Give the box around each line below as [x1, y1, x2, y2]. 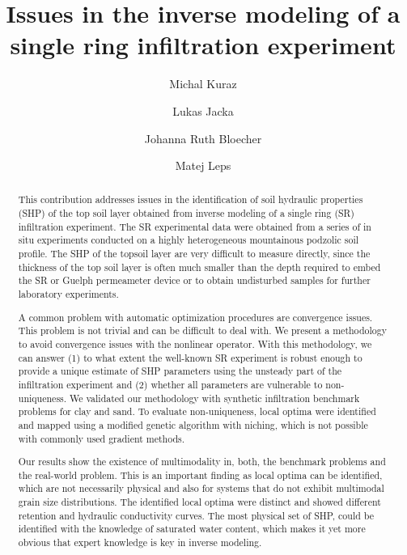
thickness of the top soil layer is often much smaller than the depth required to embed [18, 260, 381, 273]
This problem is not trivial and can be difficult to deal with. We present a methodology [18, 324, 387, 337]
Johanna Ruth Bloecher [144, 129, 262, 146]
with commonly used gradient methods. [18, 431, 185, 445]
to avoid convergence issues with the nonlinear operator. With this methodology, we [18, 337, 372, 350]
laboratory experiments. [18, 287, 119, 301]
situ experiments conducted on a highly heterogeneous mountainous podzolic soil [18, 233, 359, 247]
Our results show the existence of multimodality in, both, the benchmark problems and [18, 455, 386, 468]
